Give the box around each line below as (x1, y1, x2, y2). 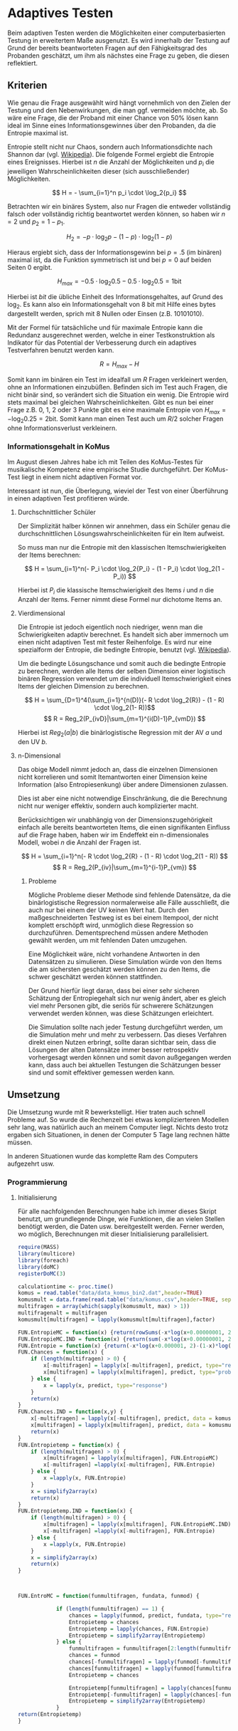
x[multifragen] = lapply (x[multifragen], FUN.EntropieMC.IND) (43, 1521, 232, 1528)
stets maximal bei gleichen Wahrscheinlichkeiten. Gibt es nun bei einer (7, 397, 214, 407)
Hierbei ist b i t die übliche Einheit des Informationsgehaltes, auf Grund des (7, 292, 224, 300)
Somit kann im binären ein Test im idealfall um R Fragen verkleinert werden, (7, 375, 229, 384)
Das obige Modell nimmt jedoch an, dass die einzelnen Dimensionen (17, 765, 218, 774)
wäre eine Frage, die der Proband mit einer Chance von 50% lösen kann (7, 113, 219, 122)
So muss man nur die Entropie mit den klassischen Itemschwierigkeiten (17, 543, 227, 552)
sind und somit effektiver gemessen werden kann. (28, 1068, 175, 1077)
